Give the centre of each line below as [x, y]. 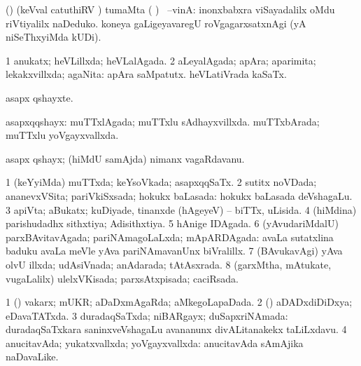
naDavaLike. [32, 357]
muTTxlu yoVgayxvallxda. [62, 135]
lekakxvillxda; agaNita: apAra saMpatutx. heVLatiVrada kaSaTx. [146, 74]
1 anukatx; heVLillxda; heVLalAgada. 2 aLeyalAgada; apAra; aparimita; [161, 60]
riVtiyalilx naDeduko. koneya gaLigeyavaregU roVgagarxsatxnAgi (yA [156, 23]
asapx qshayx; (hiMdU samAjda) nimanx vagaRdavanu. [125, 158]
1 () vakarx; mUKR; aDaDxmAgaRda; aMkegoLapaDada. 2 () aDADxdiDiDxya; [179, 302]
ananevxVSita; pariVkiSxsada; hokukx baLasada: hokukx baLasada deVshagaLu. [179, 195]
